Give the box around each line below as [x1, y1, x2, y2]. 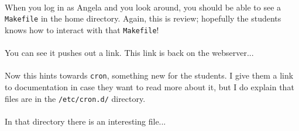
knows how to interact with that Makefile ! [5, 23, 159, 36]
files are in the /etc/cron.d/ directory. [5, 92, 146, 104]
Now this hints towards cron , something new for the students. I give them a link [5, 69, 294, 82]
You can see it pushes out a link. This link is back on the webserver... [5, 47, 254, 59]
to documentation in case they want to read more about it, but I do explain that [5, 80, 294, 93]
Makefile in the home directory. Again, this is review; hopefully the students [5, 12, 281, 24]
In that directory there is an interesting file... [5, 115, 166, 127]
